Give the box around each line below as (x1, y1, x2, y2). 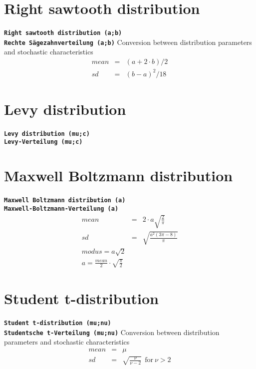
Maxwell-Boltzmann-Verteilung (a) (4, 205, 119, 212)
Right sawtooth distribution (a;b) (4, 29, 122, 37)
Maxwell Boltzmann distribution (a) (4, 197, 126, 204)
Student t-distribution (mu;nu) (4, 319, 111, 327)
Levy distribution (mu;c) (4, 130, 90, 137)
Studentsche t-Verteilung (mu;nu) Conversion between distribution (4, 327, 220, 337)
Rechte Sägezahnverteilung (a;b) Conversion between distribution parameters (4, 36, 252, 47)
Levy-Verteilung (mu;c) (4, 138, 83, 146)
